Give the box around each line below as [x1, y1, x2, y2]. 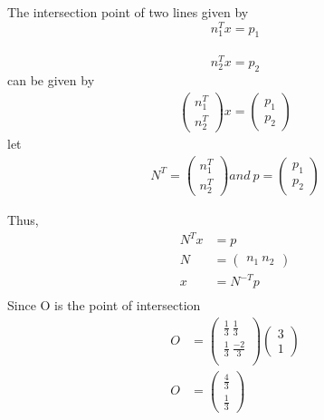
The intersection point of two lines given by [7, 3, 249, 21]
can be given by [7, 70, 95, 89]
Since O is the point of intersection [7, 296, 201, 315]
